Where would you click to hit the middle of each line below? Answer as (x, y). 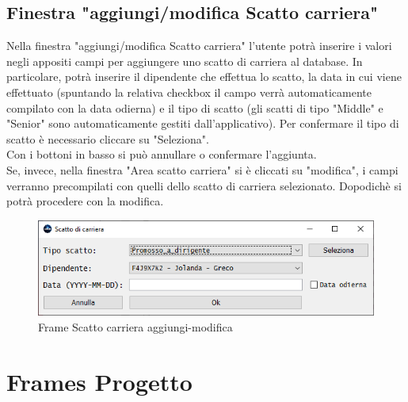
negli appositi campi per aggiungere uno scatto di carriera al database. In (185, 61)
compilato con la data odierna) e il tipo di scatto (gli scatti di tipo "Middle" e (195, 107)
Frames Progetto (99, 381)
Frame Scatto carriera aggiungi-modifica (135, 326)
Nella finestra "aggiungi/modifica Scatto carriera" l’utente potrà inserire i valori (199, 46)
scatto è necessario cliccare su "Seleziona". (108, 138)
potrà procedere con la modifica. (85, 201)
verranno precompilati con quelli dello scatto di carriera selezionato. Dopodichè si (204, 185)
